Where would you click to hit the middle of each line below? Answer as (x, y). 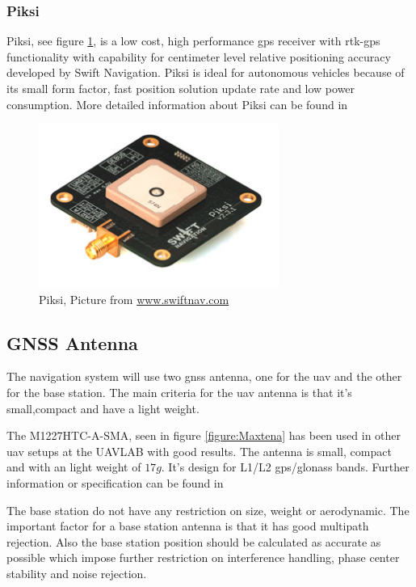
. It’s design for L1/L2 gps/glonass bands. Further (285, 467)
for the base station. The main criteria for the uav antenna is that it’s (179, 392)
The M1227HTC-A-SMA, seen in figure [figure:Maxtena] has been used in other (204, 435)
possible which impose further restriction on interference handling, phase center (203, 557)
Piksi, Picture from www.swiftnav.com (134, 299)
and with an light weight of (74, 467)
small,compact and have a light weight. (103, 408)
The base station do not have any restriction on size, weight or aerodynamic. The (208, 510)
